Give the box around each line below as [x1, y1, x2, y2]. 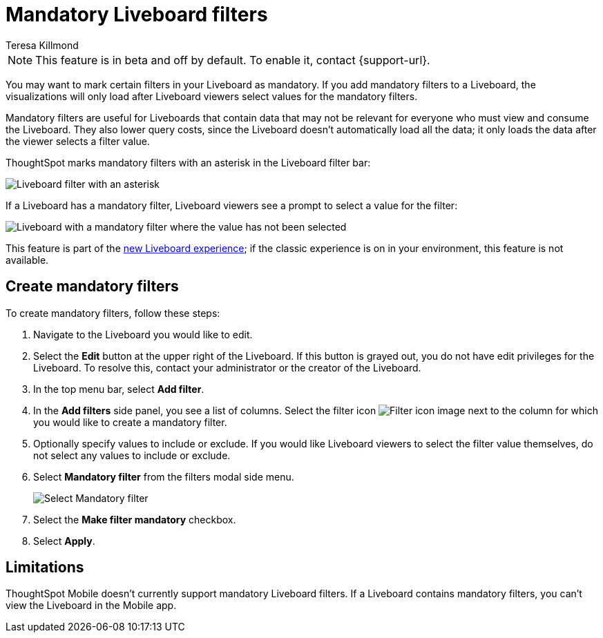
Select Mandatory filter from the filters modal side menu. [33, 470, 294, 483]
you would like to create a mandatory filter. [33, 416, 227, 428]
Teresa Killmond [6, 39, 79, 51]
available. [6, 253, 49, 266]
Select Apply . [33, 534, 95, 547]
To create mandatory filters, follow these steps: [6, 307, 220, 319]
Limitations [6, 559, 84, 577]
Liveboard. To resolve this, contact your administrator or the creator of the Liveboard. [33, 361, 421, 374]
